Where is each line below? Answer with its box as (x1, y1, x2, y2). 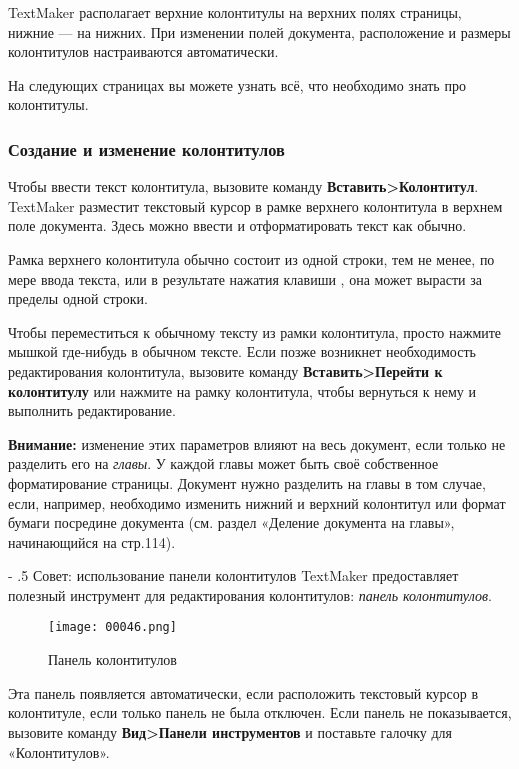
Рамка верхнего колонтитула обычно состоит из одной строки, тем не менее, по (8, 248, 495, 269)
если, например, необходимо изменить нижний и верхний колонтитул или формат (8, 492, 506, 513)
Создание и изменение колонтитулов (8, 136, 285, 161)
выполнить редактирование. (8, 400, 176, 421)
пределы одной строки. (8, 288, 148, 309)
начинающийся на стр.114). (8, 531, 176, 552)
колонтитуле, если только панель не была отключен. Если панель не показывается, (8, 702, 512, 723)
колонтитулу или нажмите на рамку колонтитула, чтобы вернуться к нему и (8, 380, 476, 401)
